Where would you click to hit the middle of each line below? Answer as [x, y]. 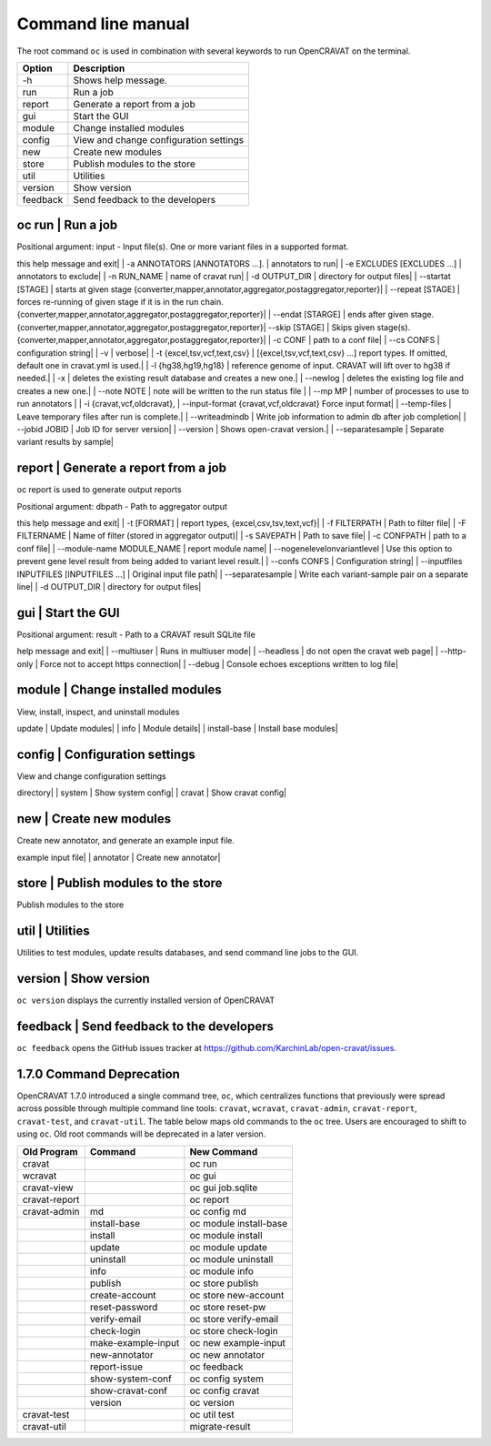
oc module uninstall [231, 1259]
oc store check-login [234, 1330]
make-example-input [135, 1342]
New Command [224, 1151]
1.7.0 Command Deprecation [99, 1074]
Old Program [50, 1151]
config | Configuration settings [106, 754]
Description [99, 68]
